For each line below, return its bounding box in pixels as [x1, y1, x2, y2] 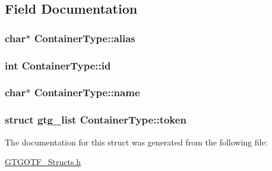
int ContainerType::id [5, 58, 111, 72]
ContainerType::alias [34, 30, 135, 45]
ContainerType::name [34, 85, 140, 100]
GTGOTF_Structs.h [5, 156, 81, 168]
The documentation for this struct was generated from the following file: [5, 135, 268, 148]
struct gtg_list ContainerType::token [5, 112, 186, 127]
